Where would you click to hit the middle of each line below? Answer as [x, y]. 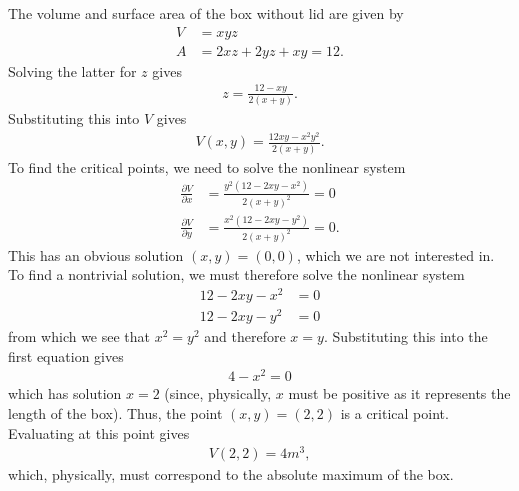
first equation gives [66, 355]
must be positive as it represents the [399, 393]
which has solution [65, 393]
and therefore [245, 336]
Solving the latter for [72, 70]
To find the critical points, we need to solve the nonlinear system [207, 166]
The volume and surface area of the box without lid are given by [206, 13]
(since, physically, [218, 393]
